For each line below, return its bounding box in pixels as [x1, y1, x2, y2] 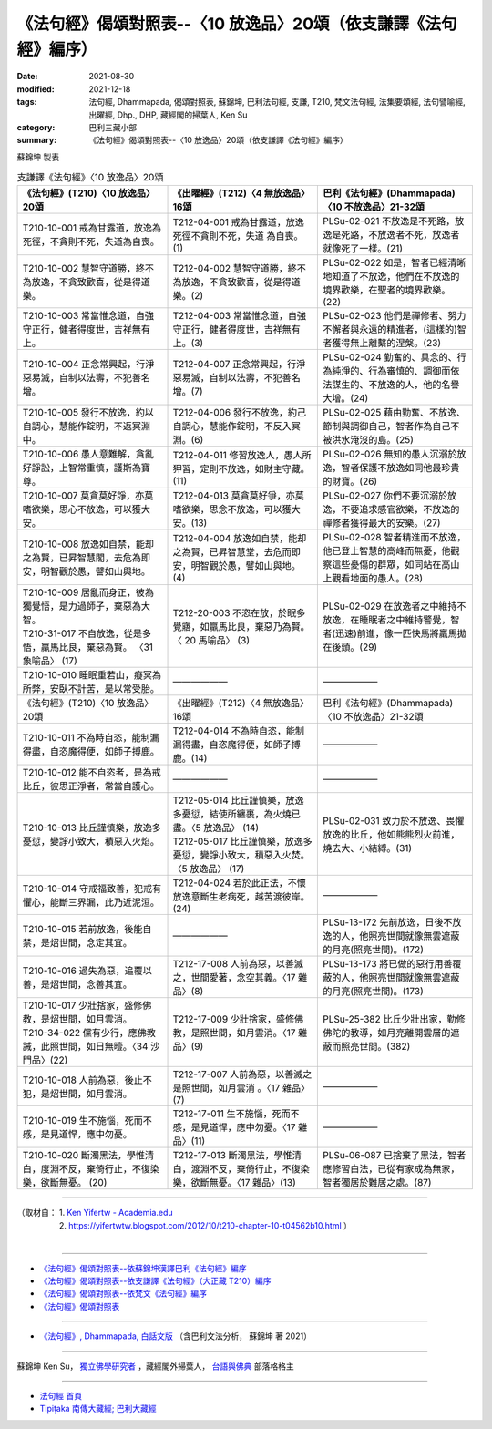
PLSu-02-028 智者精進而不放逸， [323, 531, 466, 544]
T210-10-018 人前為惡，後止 [22, 1074, 143, 1086]
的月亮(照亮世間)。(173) [323, 985, 424, 998]
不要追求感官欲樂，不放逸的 [341, 503, 460, 516]
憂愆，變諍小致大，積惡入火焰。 [22, 835, 159, 848]
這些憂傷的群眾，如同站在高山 [332, 559, 460, 571]
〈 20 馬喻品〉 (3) [172, 634, 251, 647]
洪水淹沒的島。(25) [332, 434, 414, 447]
